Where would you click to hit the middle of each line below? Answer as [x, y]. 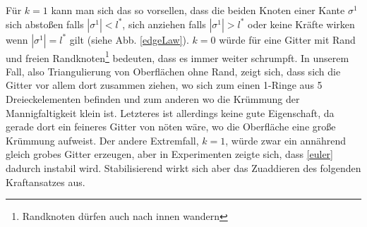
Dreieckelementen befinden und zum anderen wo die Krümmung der [153, 99]
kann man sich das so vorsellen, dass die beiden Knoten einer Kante [198, 10]
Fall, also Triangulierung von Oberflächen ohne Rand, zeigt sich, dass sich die [173, 71]
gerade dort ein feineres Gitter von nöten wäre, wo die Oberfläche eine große [171, 127]
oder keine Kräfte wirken [301, 24]
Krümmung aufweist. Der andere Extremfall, [102, 140]
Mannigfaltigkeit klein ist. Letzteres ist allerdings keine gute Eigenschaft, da [170, 112]
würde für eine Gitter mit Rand [287, 39]
